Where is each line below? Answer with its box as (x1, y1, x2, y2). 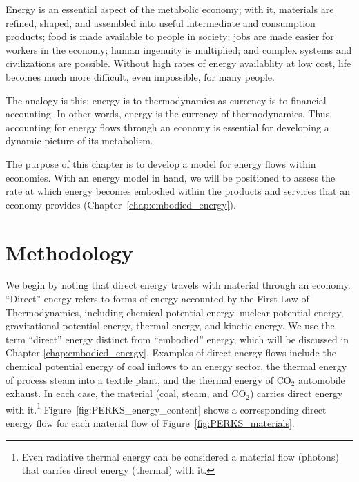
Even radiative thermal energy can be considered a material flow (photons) (21, 449, 339, 463)
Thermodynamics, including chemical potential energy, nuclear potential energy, (6, 305, 344, 319)
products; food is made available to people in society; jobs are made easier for (6, 29, 334, 44)
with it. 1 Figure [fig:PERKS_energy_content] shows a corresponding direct (6, 400, 327, 416)
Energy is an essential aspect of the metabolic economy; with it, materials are (6, 2, 334, 16)
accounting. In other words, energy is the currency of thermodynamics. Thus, (6, 106, 333, 121)
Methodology (6, 238, 133, 266)
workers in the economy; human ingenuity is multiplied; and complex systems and (6, 42, 352, 57)
